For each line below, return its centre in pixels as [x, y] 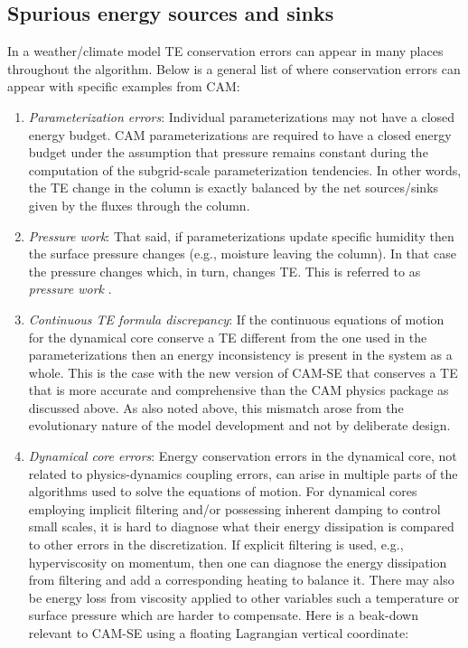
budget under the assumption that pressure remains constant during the [228, 152]
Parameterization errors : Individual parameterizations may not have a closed [242, 116]
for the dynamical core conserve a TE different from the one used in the [228, 337]
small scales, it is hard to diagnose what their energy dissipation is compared [241, 526]
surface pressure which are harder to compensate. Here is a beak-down [223, 615]
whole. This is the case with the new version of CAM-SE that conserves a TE [243, 372]
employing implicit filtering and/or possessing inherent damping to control [234, 508]
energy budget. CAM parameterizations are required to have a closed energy [240, 134]
